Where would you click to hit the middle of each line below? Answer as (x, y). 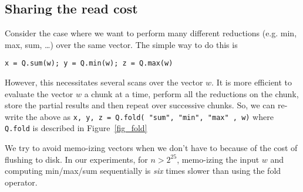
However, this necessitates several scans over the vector (104, 82)
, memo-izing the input (218, 159)
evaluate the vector (39, 93)
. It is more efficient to (252, 82)
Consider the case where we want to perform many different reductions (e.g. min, (151, 33)
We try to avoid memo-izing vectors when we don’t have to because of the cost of (151, 148)
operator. (21, 182)
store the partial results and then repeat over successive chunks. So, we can (140, 105)
